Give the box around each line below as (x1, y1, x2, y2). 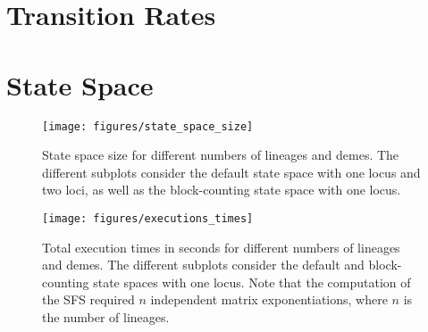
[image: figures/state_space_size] (42, 120, 254, 133)
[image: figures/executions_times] (42, 212, 254, 225)
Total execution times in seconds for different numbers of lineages (42, 237, 400, 256)
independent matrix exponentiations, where (150, 290, 388, 309)
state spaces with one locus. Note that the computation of (93, 272, 411, 291)
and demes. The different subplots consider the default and (42, 255, 365, 274)
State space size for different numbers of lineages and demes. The (42, 145, 399, 164)
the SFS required (42, 290, 135, 309)
